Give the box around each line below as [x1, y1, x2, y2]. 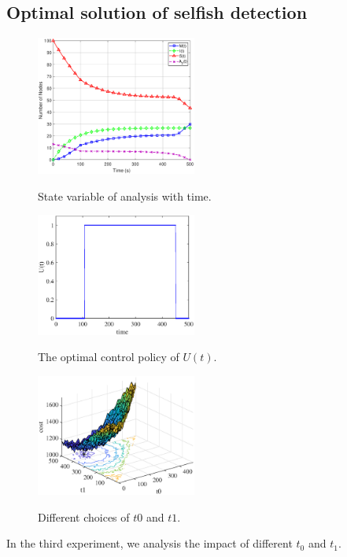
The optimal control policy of [38, 349, 179, 365]
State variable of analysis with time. [38, 187, 212, 204]
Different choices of [38, 508, 130, 525]
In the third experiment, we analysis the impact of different [6, 535, 293, 551]
